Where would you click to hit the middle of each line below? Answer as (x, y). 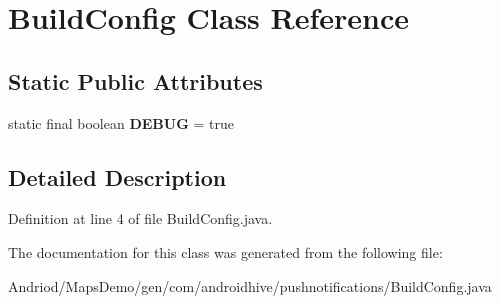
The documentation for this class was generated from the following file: (225, 251)
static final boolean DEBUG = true (121, 122)
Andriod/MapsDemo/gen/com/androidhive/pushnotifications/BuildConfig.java (250, 285)
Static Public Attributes (135, 80)
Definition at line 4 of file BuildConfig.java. (140, 218)
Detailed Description (117, 176)
